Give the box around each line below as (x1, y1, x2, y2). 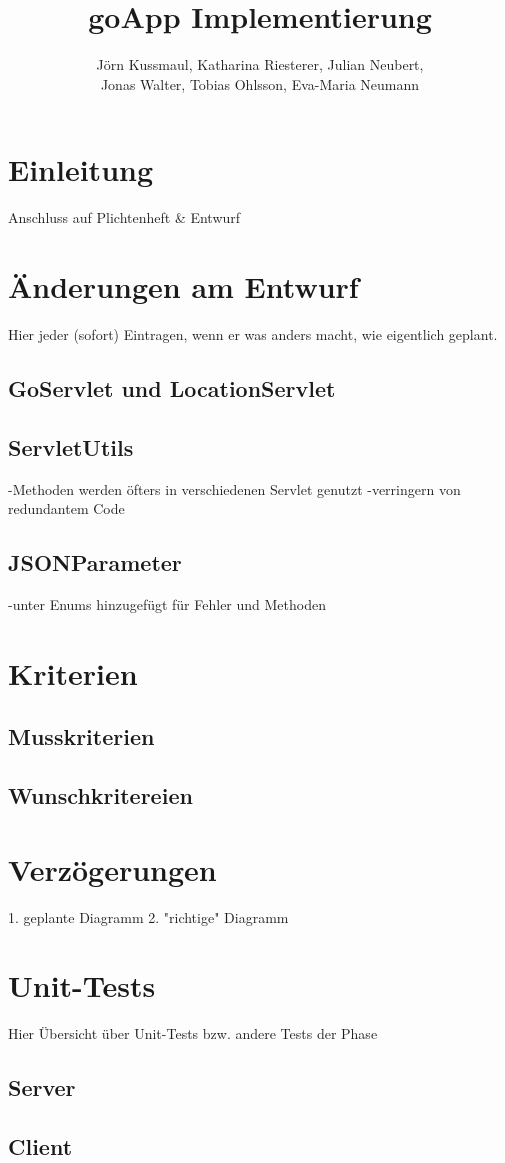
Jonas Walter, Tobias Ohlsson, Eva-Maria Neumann (100, 73, 420, 94)
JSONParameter (8, 547, 182, 578)
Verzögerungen (8, 848, 217, 889)
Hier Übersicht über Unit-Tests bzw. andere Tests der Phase (8, 1023, 378, 1044)
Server (8, 1072, 76, 1103)
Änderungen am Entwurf (8, 266, 359, 307)
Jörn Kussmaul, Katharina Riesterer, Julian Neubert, (96, 54, 424, 75)
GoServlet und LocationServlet (8, 372, 336, 403)
